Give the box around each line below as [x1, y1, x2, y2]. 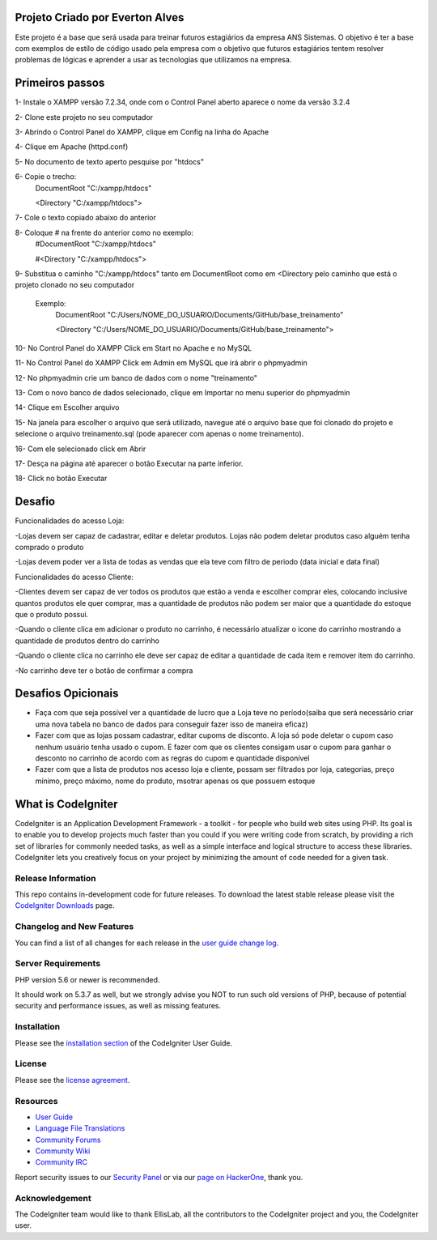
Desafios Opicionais [15, 687, 119, 701]
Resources [15, 1095, 58, 1106]
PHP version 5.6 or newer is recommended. [15, 974, 160, 984]
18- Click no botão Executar [15, 474, 108, 484]
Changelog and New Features [15, 921, 134, 932]
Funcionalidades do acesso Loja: [15, 516, 125, 526]
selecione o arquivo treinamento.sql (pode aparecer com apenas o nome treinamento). [15, 429, 304, 439]
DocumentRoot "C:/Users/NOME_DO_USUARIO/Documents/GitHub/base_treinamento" [55, 310, 344, 320]
